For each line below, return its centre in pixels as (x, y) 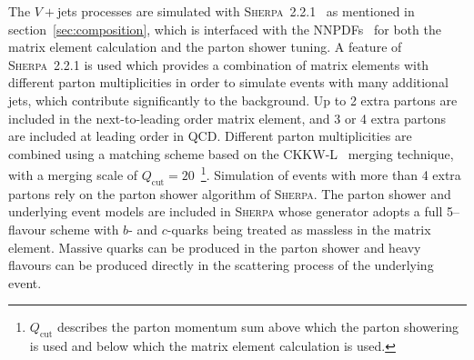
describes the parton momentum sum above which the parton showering (257, 327)
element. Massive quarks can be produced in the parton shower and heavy (215, 247)
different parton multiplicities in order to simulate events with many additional (228, 82)
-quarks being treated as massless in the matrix (299, 229)
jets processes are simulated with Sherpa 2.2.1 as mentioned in (236, 11)
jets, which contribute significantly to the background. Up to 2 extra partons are (233, 100)
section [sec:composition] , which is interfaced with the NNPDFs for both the (225, 29)
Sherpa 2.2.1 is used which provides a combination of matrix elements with (219, 64)
